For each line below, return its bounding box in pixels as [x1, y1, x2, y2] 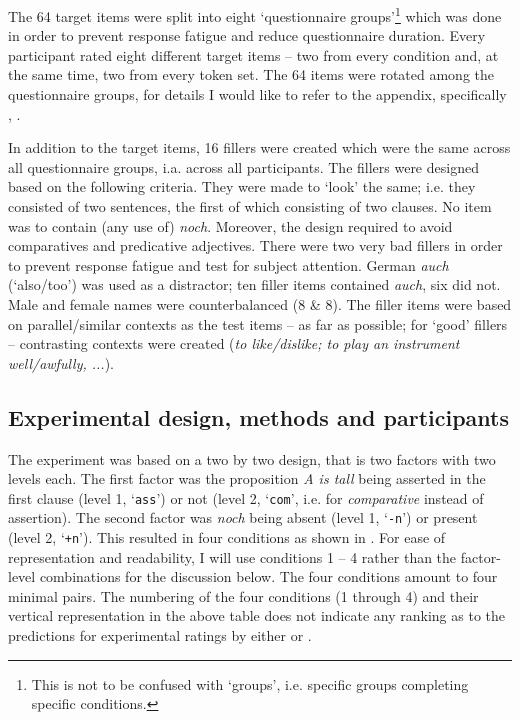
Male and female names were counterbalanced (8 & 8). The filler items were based [8, 293, 512, 314]
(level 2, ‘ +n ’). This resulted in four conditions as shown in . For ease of [8, 527, 446, 548]
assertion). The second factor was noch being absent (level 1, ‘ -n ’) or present [8, 507, 478, 528]
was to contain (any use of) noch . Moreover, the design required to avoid [8, 215, 453, 236]
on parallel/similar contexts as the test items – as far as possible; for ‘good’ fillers [8, 313, 508, 334]
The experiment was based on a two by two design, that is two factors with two [8, 448, 496, 469]
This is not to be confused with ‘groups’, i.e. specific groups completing [31, 673, 469, 694]
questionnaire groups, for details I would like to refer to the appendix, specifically [8, 84, 507, 105]
